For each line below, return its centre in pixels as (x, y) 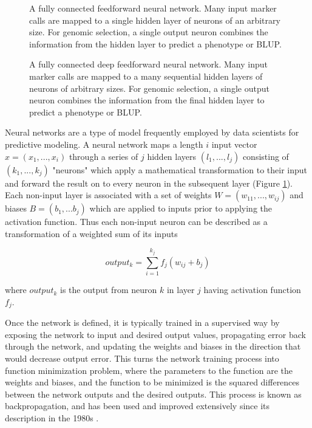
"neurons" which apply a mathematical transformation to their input (180, 169)
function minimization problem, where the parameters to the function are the (149, 370)
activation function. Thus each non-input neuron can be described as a (136, 222)
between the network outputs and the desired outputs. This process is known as (153, 394)
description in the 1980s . (52, 417)
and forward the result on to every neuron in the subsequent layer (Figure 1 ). (149, 183)
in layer (181, 290)
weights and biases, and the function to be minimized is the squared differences (152, 382)
